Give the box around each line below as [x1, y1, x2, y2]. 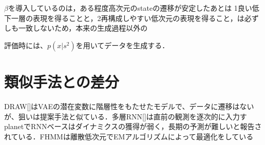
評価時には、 [4, 39, 47, 50]
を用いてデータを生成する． [75, 39, 169, 50]
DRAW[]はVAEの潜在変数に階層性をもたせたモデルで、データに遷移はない [4, 100, 254, 111]
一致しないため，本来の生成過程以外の [18, 23, 148, 33]
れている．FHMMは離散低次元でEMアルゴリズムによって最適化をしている [4, 131, 254, 141]
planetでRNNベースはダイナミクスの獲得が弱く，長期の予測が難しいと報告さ [4, 121, 262, 132]
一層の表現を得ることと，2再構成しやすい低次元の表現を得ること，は [11, 12, 244, 23]
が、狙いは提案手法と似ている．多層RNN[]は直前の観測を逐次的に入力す [4, 111, 247, 121]
